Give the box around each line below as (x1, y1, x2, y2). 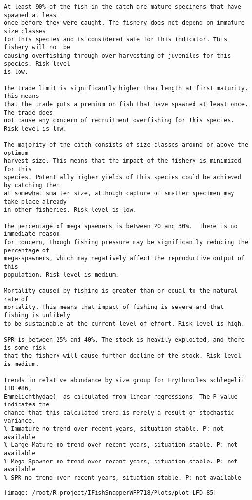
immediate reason (4, 231, 60, 238)
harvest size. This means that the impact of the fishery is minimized (4, 157, 241, 165)
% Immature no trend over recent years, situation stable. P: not (4, 425, 224, 433)
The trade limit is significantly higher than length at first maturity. (4, 84, 249, 92)
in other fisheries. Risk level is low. (4, 206, 137, 213)
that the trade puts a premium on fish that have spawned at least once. (4, 100, 249, 108)
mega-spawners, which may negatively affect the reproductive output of (4, 255, 245, 262)
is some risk (4, 344, 46, 351)
